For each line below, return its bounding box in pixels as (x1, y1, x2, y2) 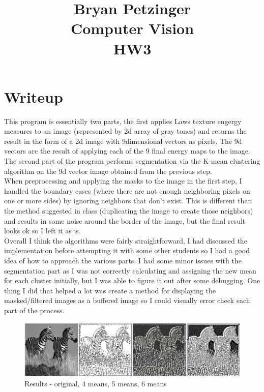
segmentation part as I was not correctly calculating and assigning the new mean (4, 265, 256, 276)
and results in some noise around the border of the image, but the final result (4, 215, 246, 226)
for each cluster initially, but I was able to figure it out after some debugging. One (4, 275, 260, 286)
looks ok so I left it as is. (4, 225, 81, 236)
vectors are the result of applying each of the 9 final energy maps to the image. (4, 145, 250, 156)
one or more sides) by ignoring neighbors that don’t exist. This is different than (4, 195, 252, 206)
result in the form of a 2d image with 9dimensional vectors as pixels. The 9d (4, 135, 242, 146)
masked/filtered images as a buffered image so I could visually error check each (4, 295, 250, 306)
